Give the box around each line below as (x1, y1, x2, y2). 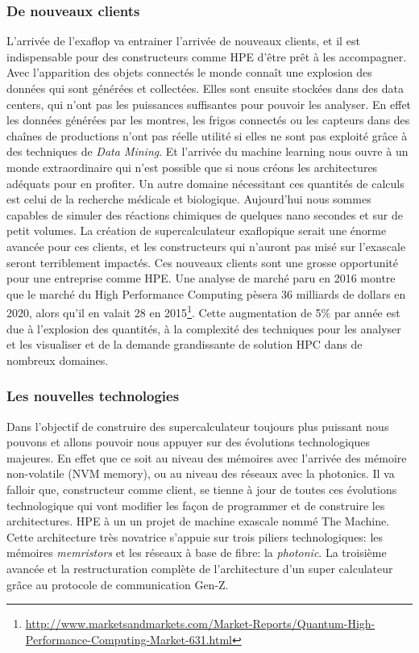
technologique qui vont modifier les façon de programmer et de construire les (6, 496, 385, 513)
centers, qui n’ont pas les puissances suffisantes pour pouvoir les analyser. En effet (6, 95, 412, 112)
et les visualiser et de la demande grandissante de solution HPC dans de (6, 336, 363, 353)
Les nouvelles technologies (6, 386, 180, 406)
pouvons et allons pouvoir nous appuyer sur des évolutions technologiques (6, 433, 371, 450)
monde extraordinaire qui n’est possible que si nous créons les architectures (6, 158, 378, 175)
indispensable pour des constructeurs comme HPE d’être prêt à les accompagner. (6, 48, 407, 65)
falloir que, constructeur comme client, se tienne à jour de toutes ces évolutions (6, 480, 397, 497)
